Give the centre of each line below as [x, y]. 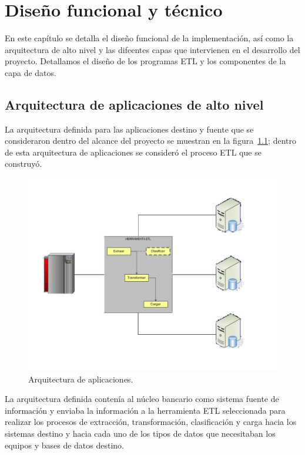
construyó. [24, 164]
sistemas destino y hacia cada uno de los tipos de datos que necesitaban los [140, 433]
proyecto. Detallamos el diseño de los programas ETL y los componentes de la [145, 61]
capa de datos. [31, 72]
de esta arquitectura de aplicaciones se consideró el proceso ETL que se [133, 152]
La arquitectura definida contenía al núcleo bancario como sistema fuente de [142, 399]
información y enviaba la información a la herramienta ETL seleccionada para [145, 410]
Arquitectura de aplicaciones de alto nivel [134, 104]
